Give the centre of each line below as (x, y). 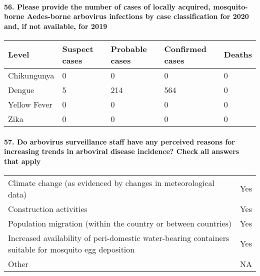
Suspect (78, 48)
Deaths (238, 54)
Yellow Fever (30, 104)
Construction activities (48, 208)
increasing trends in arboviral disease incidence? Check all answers (122, 151)
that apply (22, 161)
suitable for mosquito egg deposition (71, 249)
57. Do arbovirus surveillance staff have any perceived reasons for (119, 141)
